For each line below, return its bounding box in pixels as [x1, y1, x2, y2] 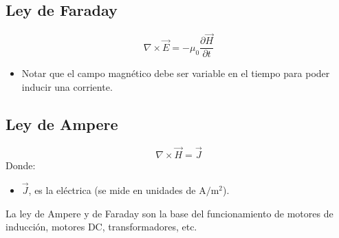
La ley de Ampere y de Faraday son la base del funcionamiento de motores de [6, 206, 333, 220]
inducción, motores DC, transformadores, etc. [6, 219, 197, 234]
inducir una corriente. [21, 80, 113, 94]
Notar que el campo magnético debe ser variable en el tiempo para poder [21, 66, 330, 80]
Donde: [6, 158, 36, 173]
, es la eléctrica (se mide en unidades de [28, 182, 196, 197]
